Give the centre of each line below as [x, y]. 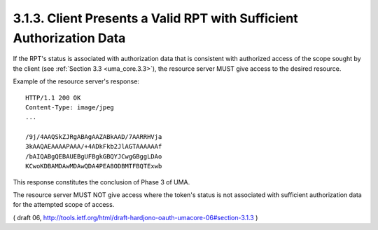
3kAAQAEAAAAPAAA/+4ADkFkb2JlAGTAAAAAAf [94, 147]
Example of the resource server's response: [76, 81]
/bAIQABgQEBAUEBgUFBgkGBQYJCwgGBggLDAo [94, 156]
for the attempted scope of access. [64, 205]
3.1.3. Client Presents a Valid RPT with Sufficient [155, 18]
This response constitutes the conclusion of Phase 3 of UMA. [101, 182]
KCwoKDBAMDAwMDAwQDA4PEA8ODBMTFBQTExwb [94, 166]
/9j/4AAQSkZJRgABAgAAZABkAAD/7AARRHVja [94, 137]
